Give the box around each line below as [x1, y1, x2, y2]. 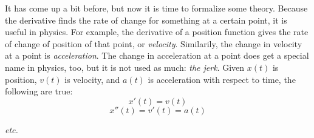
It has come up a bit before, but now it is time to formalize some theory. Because [5, 2, 308, 14]
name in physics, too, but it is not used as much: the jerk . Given [5, 61, 245, 73]
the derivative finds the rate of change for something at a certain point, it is [5, 13, 287, 26]
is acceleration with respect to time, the [148, 73, 296, 85]
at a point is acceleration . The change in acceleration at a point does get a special [5, 49, 309, 62]
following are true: [5, 85, 73, 97]
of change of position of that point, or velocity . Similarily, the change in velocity [5, 37, 302, 50]
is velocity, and [64, 73, 120, 85]
